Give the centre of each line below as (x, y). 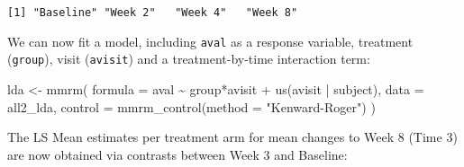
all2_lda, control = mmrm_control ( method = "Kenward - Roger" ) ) (191, 106)
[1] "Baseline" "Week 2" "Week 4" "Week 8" (153, 13)
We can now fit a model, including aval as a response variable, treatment (210, 41)
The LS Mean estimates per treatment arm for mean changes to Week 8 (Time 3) (232, 137)
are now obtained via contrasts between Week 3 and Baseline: (177, 154)
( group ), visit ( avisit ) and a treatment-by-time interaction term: (189, 59)
